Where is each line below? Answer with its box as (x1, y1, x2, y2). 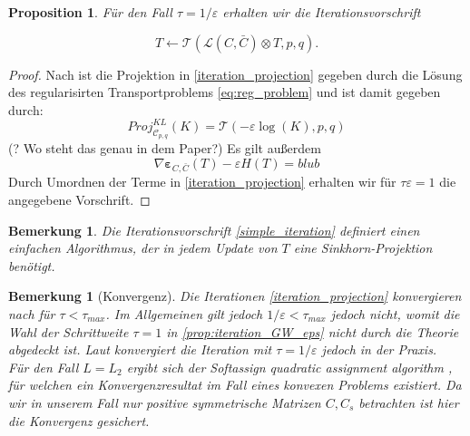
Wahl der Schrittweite (8, 322, 129, 341)
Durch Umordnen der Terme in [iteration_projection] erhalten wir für (8, 172, 397, 191)
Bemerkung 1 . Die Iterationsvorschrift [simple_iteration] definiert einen (8, 220, 420, 239)
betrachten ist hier (358, 392, 459, 412)
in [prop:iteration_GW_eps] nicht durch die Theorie (166, 322, 459, 341)
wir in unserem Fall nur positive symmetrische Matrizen (8, 392, 321, 412)
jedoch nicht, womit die (330, 304, 460, 323)
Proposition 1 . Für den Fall (8, 3, 172, 21)
